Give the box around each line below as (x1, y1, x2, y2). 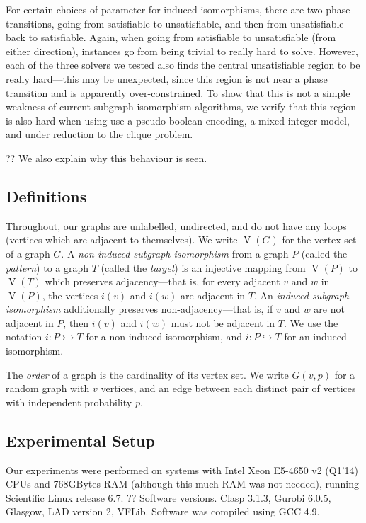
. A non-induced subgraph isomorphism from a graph (61, 246, 289, 260)
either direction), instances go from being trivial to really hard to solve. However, (6, 43, 358, 58)
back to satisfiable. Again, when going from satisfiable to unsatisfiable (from (6, 30, 336, 45)
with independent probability (6, 394, 132, 409)
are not (314, 301, 345, 316)
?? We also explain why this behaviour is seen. (6, 150, 207, 165)
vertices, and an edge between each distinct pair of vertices (101, 381, 356, 396)
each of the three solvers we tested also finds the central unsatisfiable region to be (6, 57, 360, 72)
